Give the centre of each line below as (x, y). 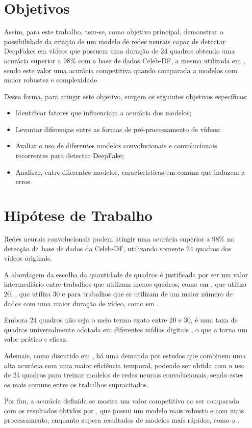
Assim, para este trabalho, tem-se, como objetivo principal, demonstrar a (114, 32)
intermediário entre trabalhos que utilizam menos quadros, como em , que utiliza (125, 284)
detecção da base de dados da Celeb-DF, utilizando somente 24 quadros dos (118, 248)
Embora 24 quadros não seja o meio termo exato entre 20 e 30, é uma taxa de (121, 320)
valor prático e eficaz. (36, 339)
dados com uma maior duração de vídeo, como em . (81, 303)
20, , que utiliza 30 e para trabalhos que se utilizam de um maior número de (118, 293)
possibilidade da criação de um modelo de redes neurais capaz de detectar (115, 41)
